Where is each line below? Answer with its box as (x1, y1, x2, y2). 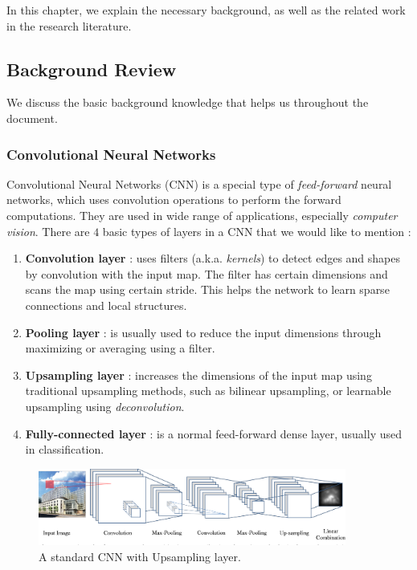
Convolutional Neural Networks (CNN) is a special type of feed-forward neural (6, 175, 392, 192)
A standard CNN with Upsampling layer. (39, 548, 241, 565)
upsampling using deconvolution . (25, 397, 185, 414)
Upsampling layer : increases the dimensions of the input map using (25, 366, 372, 383)
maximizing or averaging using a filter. (25, 340, 215, 356)
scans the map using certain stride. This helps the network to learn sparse (25, 281, 390, 298)
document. (6, 109, 58, 126)
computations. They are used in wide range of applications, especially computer (6, 206, 398, 223)
